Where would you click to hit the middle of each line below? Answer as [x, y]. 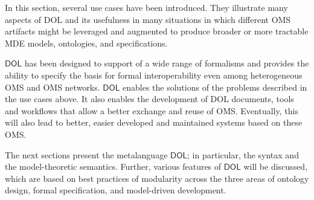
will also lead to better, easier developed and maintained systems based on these [154, 122]
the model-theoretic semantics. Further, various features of [113, 166]
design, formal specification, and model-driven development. [116, 190]
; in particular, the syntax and [243, 154]
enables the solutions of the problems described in [215, 87]
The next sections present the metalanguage [86, 154]
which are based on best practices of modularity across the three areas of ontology [157, 178]
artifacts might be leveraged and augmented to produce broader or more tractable [157, 31]
